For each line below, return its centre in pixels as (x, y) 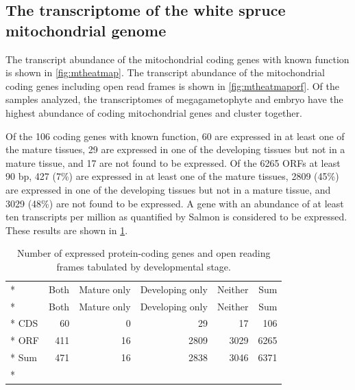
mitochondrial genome (86, 30)
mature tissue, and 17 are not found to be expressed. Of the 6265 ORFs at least (173, 162)
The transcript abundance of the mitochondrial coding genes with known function (177, 59)
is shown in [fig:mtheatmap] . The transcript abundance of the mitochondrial (165, 72)
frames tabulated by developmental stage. (144, 266)
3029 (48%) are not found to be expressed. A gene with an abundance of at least (175, 203)
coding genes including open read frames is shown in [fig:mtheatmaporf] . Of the (172, 85)
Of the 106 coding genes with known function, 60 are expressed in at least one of (175, 136)
